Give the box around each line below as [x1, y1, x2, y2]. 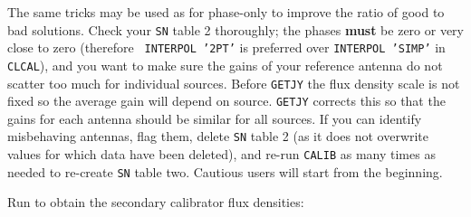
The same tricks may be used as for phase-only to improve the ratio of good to [7, 3, 445, 21]
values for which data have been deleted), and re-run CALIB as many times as [7, 145, 436, 164]
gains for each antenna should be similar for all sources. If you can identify [7, 108, 422, 127]
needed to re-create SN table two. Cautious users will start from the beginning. [7, 162, 443, 181]
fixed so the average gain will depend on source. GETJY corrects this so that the [7, 91, 446, 110]
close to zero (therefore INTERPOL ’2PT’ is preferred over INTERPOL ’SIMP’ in [7, 38, 446, 57]
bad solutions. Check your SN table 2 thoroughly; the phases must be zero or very [7, 20, 464, 39]
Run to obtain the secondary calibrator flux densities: [7, 193, 304, 212]
